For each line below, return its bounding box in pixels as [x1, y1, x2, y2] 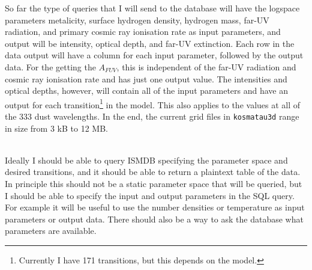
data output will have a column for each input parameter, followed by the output [5, 49, 304, 61]
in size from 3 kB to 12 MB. [5, 121, 108, 134]
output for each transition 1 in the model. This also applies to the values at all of [5, 96, 301, 111]
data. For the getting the [5, 60, 96, 73]
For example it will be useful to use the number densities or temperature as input [5, 201, 305, 213]
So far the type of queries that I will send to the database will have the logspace [5, 2, 300, 14]
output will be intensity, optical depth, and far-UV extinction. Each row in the [5, 37, 295, 49]
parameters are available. [5, 224, 97, 237]
